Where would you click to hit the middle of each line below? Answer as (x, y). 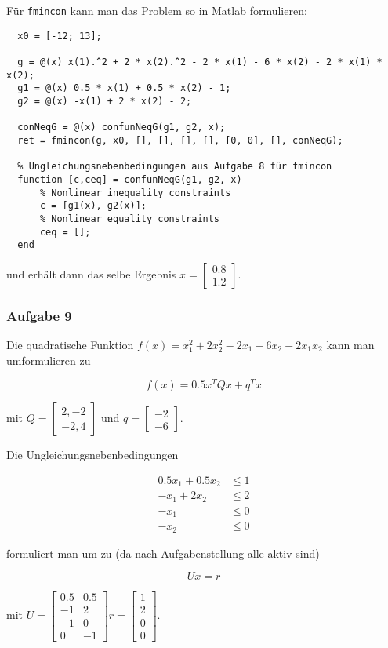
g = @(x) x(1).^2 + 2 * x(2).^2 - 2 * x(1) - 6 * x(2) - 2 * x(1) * (200, 62)
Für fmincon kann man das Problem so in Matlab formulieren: (157, 10)
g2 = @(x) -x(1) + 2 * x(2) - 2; (105, 101)
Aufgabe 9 (39, 315)
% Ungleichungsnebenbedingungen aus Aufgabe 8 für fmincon (175, 167)
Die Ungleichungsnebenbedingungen (92, 455)
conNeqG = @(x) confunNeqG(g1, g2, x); (121, 127)
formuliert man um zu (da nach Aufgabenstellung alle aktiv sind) (163, 553)
